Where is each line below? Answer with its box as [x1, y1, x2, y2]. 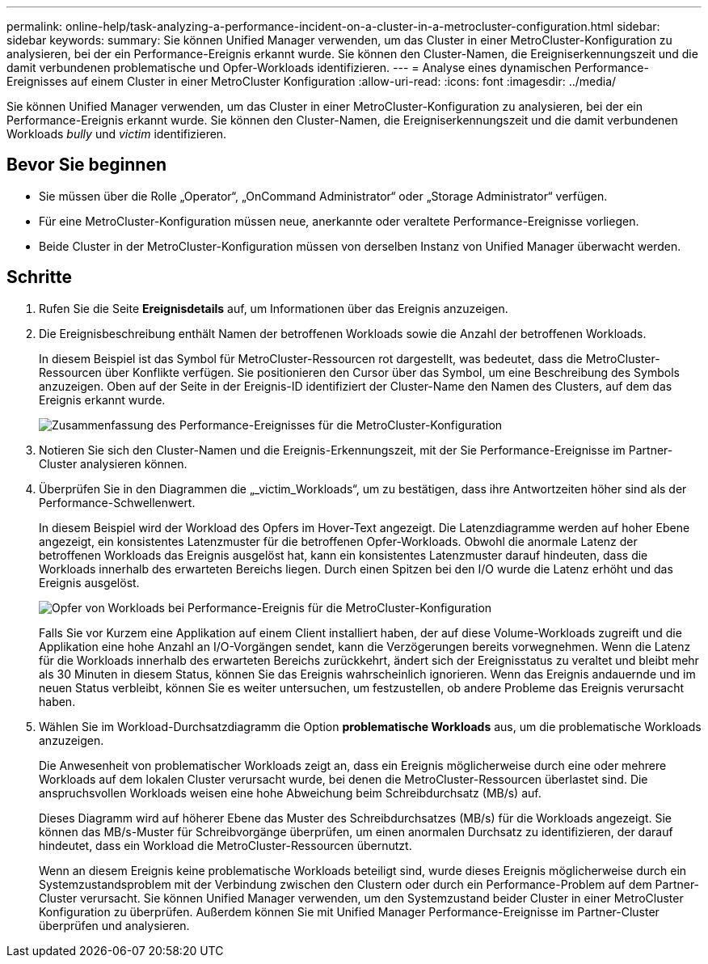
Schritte [6, 267, 72, 288]
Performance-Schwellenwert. [39, 495, 196, 509]
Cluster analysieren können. [39, 456, 188, 471]
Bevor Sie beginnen [6, 154, 167, 175]
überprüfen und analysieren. [39, 918, 190, 932]
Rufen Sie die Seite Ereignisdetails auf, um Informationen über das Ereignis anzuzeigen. [39, 301, 508, 315]
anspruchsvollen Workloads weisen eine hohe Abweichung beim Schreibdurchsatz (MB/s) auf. [39, 785, 542, 800]
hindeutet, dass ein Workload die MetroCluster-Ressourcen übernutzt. [39, 838, 412, 852]
